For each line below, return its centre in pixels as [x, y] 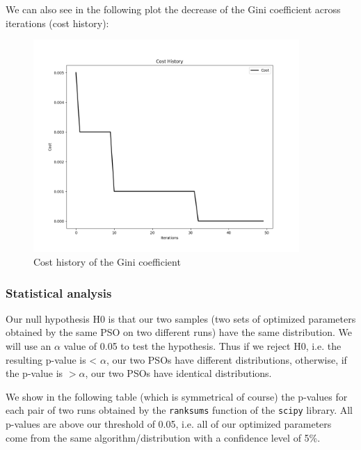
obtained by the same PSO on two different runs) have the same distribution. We [179, 332]
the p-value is [34, 373]
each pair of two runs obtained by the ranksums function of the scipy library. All [179, 410]
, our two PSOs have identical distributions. [178, 373]
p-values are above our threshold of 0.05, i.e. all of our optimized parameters [169, 424]
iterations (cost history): [57, 23]
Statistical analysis [59, 292]
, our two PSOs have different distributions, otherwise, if [226, 359]
